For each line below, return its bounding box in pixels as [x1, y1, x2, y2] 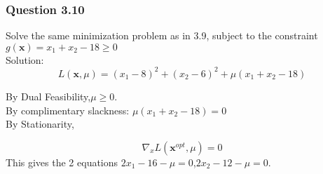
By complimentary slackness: [6, 102, 130, 117]
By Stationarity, [6, 116, 74, 131]
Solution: [6, 52, 44, 67]
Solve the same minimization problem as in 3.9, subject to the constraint [6, 28, 318, 43]
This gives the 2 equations [6, 154, 118, 169]
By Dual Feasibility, [6, 88, 91, 103]
